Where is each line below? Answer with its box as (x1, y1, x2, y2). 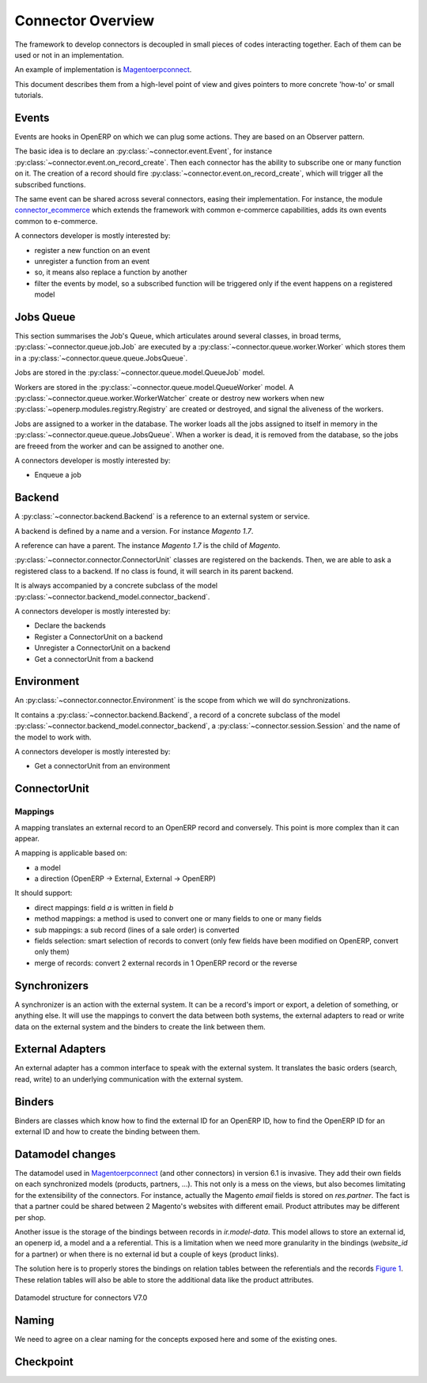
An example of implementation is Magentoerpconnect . (14, 65, 192, 74)
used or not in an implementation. (14, 50, 124, 59)
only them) (34, 947, 70, 957)
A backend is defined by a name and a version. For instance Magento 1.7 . (14, 526, 254, 535)
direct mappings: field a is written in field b (34, 902, 174, 913)
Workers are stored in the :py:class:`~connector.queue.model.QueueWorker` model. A (14, 382, 294, 391)
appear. (14, 833, 40, 843)
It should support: (14, 888, 73, 897)
